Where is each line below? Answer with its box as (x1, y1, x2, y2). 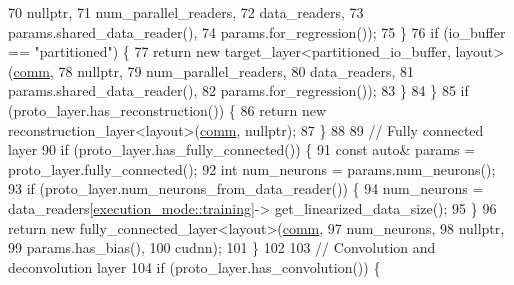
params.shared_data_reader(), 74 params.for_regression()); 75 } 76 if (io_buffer (8, 21, 506, 42)
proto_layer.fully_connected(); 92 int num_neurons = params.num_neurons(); (8, 158, 496, 179)
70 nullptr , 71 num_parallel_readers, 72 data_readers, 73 (8, 2, 364, 22)
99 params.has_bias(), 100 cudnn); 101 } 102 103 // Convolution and (8, 237, 436, 258)
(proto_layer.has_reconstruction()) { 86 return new (8, 99, 327, 120)
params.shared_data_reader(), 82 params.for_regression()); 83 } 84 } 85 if (8, 80, 469, 101)
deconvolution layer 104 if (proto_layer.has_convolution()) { (8, 256, 381, 277)
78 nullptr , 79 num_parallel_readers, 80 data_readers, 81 (58, 60, 415, 81)
